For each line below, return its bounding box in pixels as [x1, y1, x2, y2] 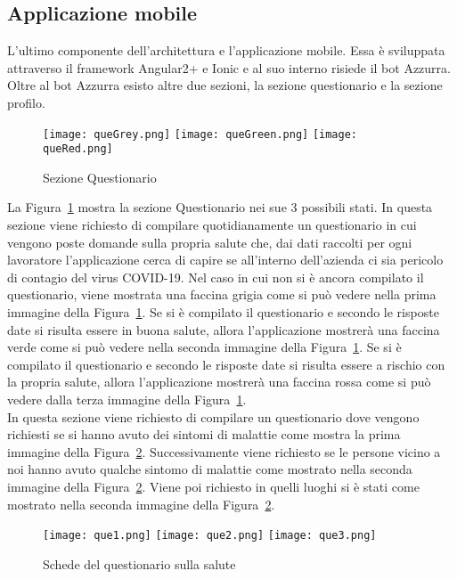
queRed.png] [43, 143, 113, 156]
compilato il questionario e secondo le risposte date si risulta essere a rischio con [7, 355, 445, 373]
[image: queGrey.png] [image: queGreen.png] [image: [43, 127, 357, 141]
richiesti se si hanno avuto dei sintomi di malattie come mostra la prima [7, 425, 401, 444]
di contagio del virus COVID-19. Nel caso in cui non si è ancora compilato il [7, 267, 424, 286]
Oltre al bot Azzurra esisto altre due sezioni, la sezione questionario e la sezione [7, 76, 443, 94]
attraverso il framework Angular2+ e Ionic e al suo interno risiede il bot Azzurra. [7, 58, 451, 77]
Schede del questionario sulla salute [43, 554, 236, 573]
